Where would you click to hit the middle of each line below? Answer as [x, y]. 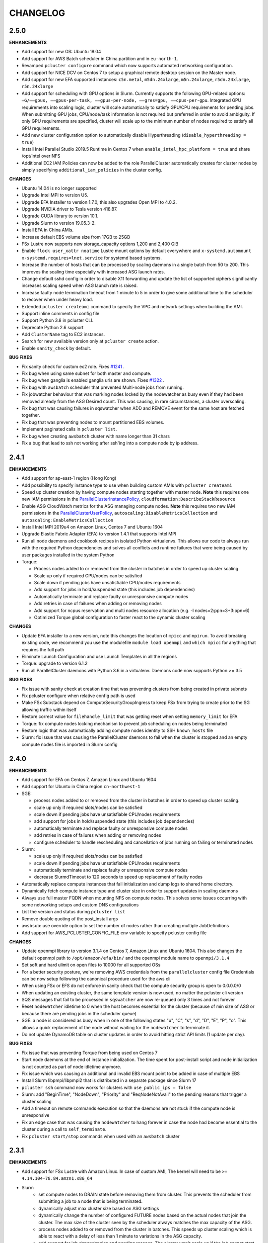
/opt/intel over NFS [41, 156]
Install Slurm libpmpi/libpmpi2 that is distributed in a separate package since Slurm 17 [109, 1080]
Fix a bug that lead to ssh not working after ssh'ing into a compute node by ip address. [110, 443]
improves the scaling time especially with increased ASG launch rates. [93, 271]
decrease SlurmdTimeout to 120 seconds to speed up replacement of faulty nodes [118, 877]
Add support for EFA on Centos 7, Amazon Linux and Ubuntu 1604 [89, 779]
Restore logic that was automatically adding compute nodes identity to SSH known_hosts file [117, 730]
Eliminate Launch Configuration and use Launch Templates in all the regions [99, 657]
